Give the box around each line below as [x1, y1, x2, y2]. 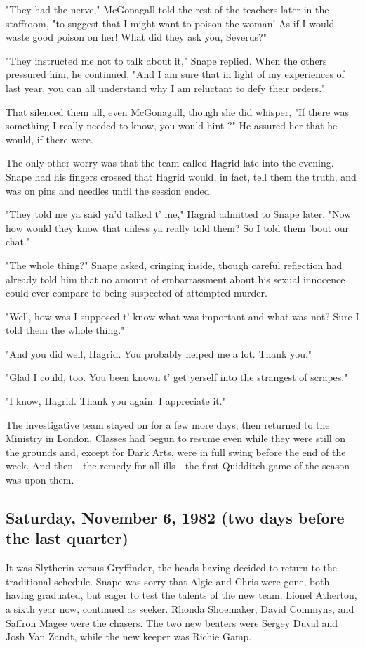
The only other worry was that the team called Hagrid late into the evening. [6, 155, 334, 170]
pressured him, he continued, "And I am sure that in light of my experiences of [6, 67, 345, 82]
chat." [6, 234, 31, 249]
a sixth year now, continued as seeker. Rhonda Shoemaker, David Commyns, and [6, 602, 354, 616]
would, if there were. [6, 131, 93, 146]
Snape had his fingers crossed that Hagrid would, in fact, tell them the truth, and [6, 169, 357, 183]
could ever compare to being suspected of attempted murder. [6, 285, 267, 300]
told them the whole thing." [6, 323, 125, 337]
